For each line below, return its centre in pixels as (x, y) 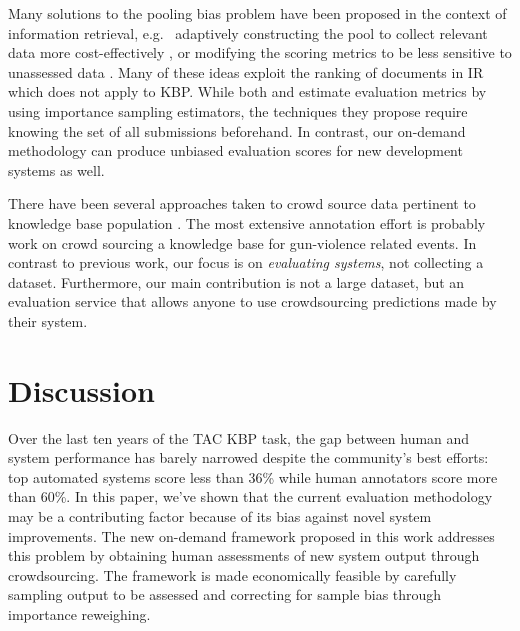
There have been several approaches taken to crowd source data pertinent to (242, 203)
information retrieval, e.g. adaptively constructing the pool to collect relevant (248, 32)
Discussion (81, 389)
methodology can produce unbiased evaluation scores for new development (235, 150)
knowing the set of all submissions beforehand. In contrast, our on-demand (237, 130)
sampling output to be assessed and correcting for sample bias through (225, 594)
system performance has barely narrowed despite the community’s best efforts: (248, 457)
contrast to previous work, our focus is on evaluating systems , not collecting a (246, 262)
